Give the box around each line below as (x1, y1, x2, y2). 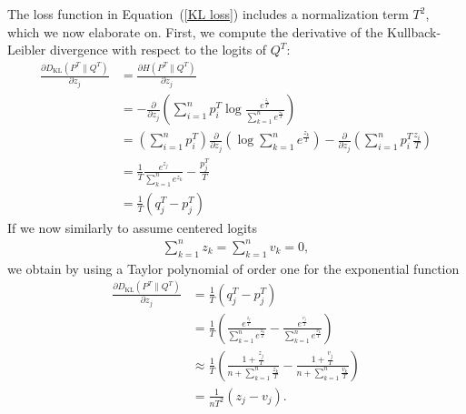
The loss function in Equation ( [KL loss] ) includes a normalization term (7, 5, 409, 23)
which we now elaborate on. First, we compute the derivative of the (7, 22, 383, 41)
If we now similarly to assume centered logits (7, 217, 257, 237)
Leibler (7, 40, 46, 59)
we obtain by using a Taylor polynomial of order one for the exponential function (7, 258, 460, 278)
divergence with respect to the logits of (49, 40, 267, 59)
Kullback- (387, 22, 441, 41)
